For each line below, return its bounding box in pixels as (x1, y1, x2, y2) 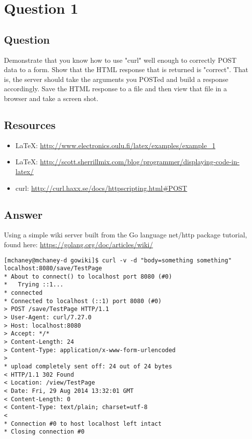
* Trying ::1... (4, 281, 64, 288)
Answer (4, 207, 43, 222)
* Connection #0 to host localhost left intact (4, 420, 162, 427)
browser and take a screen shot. (4, 93, 98, 103)
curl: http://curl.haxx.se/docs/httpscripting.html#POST (15, 182, 187, 193)
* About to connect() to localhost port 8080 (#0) (4, 273, 172, 280)
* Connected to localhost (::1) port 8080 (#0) (4, 297, 162, 305)
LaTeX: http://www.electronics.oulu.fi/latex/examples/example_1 (15, 140, 216, 150)
